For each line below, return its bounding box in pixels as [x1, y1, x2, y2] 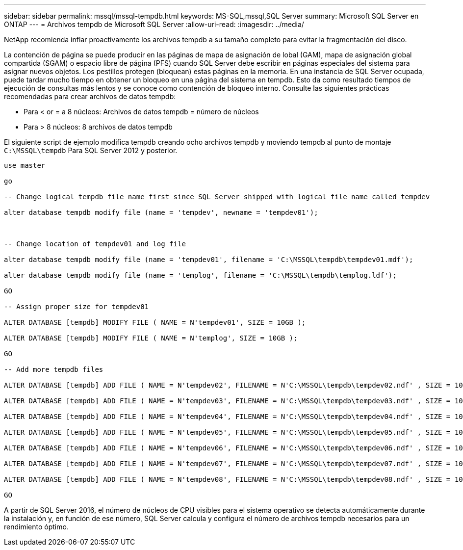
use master [4, 161, 46, 169]
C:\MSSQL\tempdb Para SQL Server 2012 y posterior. [4, 146, 178, 155]
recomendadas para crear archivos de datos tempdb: [4, 92, 176, 101]
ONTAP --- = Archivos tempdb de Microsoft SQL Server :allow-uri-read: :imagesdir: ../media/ [4, 20, 304, 28]
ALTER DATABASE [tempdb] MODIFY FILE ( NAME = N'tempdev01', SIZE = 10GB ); [4, 318, 306, 326]
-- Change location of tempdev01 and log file [4, 240, 186, 248]
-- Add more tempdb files [4, 366, 103, 373]
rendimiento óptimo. [4, 523, 69, 531]
